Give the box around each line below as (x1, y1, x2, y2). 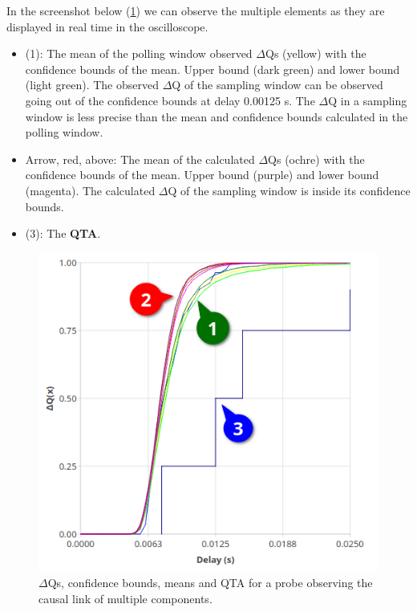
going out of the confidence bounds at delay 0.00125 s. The (25, 92, 315, 108)
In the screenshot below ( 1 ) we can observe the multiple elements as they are (6, 2, 385, 18)
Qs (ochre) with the (268, 150, 365, 167)
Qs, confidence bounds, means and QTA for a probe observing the (47, 573, 373, 590)
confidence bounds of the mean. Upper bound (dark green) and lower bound (25, 60, 400, 77)
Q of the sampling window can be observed (172, 76, 383, 93)
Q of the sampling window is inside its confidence (168, 182, 411, 198)
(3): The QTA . (25, 225, 101, 242)
